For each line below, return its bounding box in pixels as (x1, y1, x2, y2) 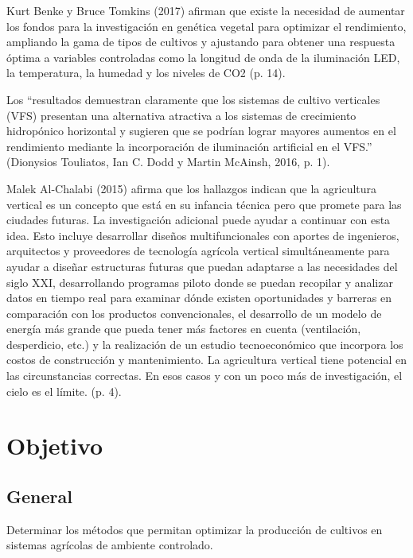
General (6, 484, 72, 509)
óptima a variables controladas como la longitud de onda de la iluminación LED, (6, 48, 400, 65)
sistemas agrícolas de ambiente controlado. (6, 537, 213, 553)
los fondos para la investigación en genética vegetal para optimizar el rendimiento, (6, 17, 407, 34)
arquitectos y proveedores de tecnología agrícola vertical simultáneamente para (6, 242, 390, 259)
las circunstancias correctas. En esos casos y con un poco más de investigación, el (6, 367, 403, 384)
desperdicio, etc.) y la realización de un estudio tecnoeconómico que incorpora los (6, 335, 403, 352)
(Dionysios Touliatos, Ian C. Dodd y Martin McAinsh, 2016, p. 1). (6, 153, 330, 170)
